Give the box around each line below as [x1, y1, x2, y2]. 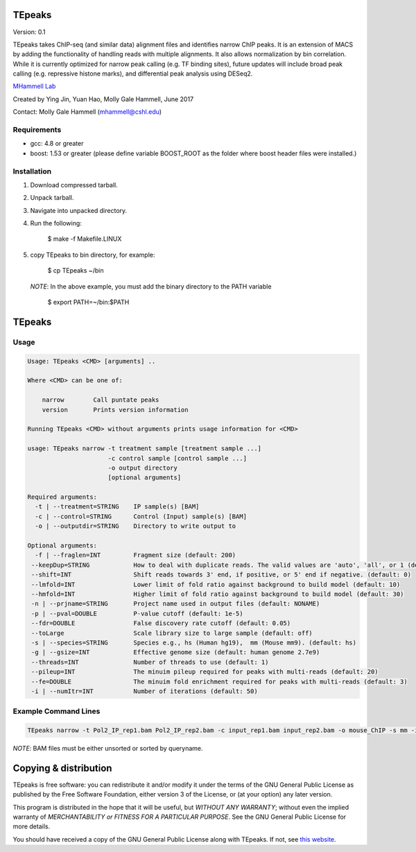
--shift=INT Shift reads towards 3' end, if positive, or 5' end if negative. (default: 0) [31, 571, 412, 579]
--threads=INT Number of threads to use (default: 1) [31, 658, 269, 666]
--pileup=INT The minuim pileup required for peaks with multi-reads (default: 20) [31, 668, 379, 676]
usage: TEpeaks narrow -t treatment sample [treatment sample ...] [27, 445, 262, 452]
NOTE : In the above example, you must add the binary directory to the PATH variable [30, 282, 272, 291]
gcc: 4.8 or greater [30, 139, 84, 148]
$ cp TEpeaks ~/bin [47, 266, 104, 275]
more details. [12, 822, 51, 830]
